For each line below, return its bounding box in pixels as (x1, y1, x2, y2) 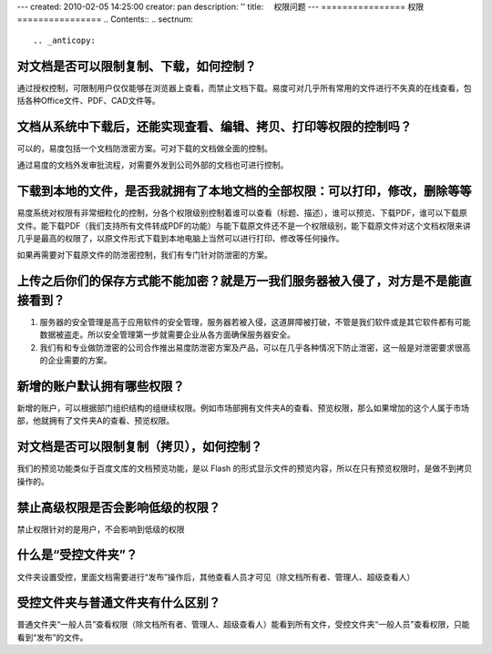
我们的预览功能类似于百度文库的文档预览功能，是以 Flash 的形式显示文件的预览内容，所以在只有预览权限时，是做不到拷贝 (16, 463, 473, 474)
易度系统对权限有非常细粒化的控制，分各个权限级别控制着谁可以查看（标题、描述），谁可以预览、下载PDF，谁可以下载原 (16, 208, 468, 219)
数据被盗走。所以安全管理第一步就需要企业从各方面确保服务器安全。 (39, 329, 295, 341)
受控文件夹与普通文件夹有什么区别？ (16, 595, 220, 610)
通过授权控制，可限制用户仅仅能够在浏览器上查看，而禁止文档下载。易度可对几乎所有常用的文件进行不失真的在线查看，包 (16, 82, 472, 93)
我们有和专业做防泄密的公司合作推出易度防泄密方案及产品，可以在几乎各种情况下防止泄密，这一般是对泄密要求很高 (39, 342, 471, 353)
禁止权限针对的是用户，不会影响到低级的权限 (16, 524, 185, 535)
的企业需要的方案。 (39, 355, 112, 366)
